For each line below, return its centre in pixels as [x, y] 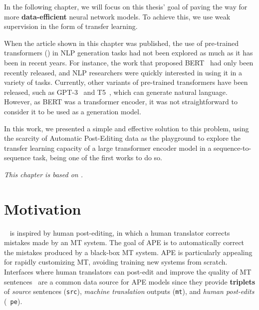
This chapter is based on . [44, 174]
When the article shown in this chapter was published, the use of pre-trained [121, 43]
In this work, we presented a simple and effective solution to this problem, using [127, 128]
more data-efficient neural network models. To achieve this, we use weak [117, 16]
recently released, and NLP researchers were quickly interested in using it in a [123, 72]
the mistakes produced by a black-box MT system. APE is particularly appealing [128, 252]
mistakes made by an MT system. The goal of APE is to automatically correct [124, 242]
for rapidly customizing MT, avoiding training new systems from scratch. [116, 262]
